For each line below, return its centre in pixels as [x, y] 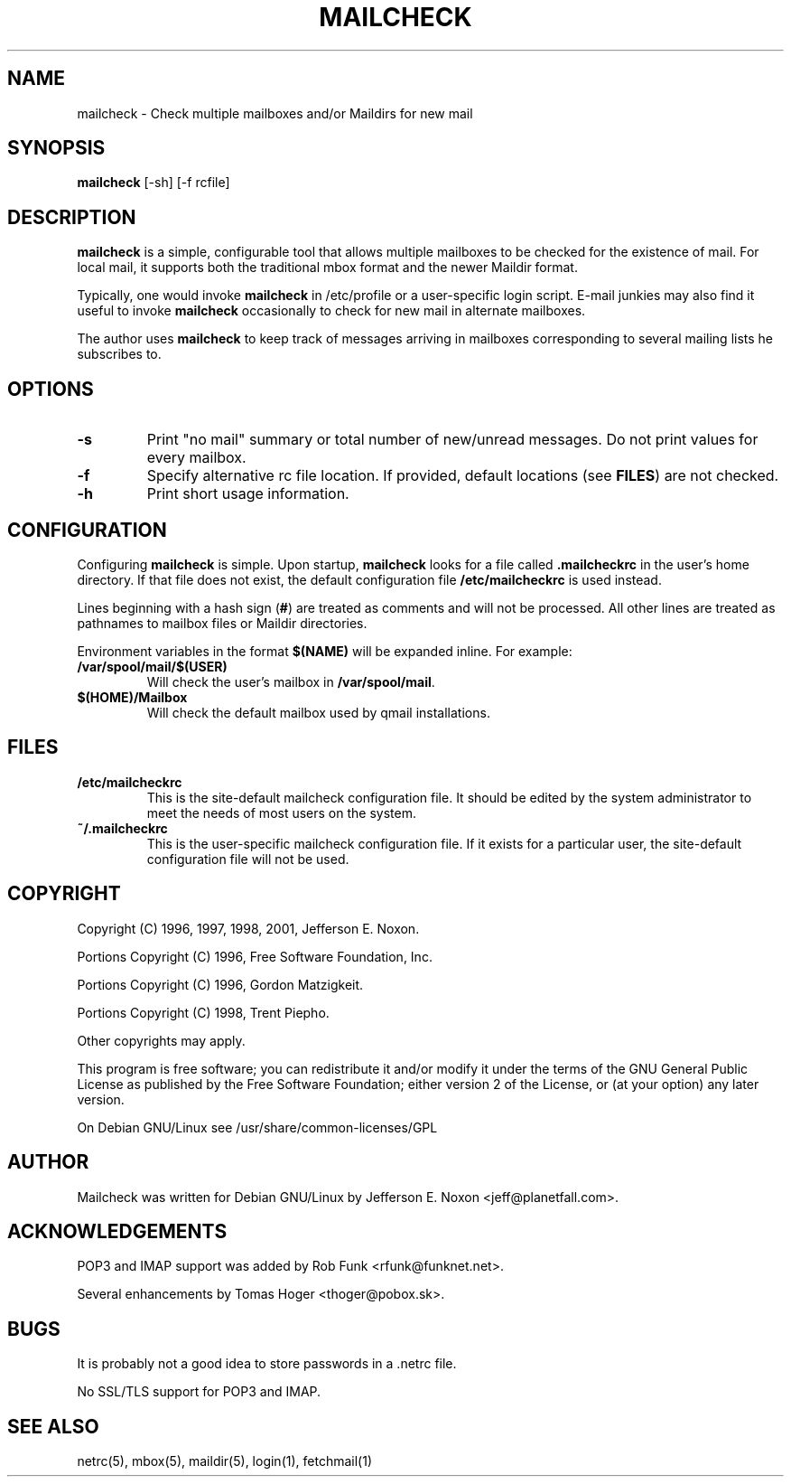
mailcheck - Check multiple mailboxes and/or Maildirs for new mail [275, 113]
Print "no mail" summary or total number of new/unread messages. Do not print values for [452, 440]
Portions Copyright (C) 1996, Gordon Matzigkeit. [220, 984]
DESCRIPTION [72, 217]
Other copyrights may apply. [161, 1040]
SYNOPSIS [56, 148]
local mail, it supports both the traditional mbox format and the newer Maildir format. [327, 268]
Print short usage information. [248, 494]
